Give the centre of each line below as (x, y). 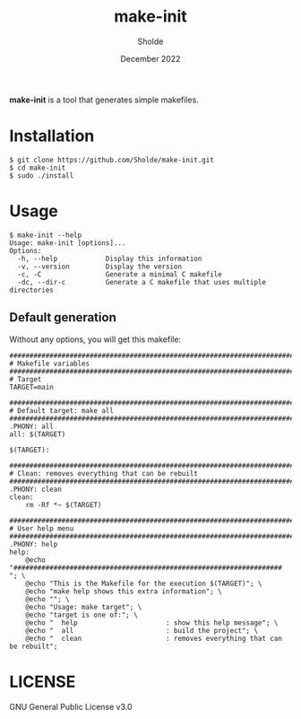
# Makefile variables (50, 364)
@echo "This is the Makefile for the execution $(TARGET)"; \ (144, 583)
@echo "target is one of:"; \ (82, 615)
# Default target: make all (62, 410)
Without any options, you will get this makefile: (95, 339)
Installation (52, 136)
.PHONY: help (34, 544)
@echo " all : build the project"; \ (142, 630)
